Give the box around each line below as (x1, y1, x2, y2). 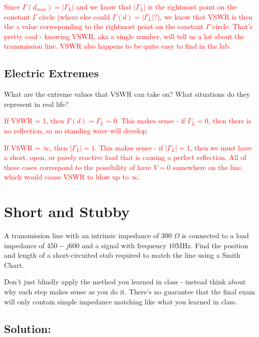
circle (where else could (39, 11, 110, 22)
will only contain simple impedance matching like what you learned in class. (4, 296, 237, 306)
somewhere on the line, (172, 161, 243, 172)
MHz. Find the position (176, 240, 248, 250)
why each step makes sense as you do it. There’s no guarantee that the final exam (4, 286, 255, 297)
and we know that (76, 2, 132, 12)
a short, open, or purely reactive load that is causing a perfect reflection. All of (4, 152, 246, 162)
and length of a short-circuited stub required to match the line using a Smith (4, 250, 241, 260)
